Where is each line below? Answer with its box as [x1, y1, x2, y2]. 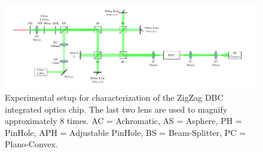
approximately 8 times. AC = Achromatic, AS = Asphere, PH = [5, 114, 242, 127]
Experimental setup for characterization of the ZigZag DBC [5, 91, 224, 103]
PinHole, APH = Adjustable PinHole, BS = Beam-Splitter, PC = [5, 126, 246, 138]
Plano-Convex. [5, 138, 58, 150]
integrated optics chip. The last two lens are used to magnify [5, 103, 228, 115]
